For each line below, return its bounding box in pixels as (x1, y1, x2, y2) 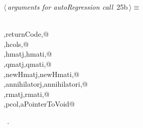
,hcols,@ (4, 38, 29, 49)
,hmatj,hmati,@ (4, 48, 52, 59)
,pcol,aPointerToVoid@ (4, 98, 75, 109)
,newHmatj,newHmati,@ (4, 68, 80, 79)
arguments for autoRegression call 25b (7, 2, 128, 12)
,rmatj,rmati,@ (4, 88, 50, 99)
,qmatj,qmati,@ (4, 58, 52, 69)
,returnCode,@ (4, 29, 49, 39)
